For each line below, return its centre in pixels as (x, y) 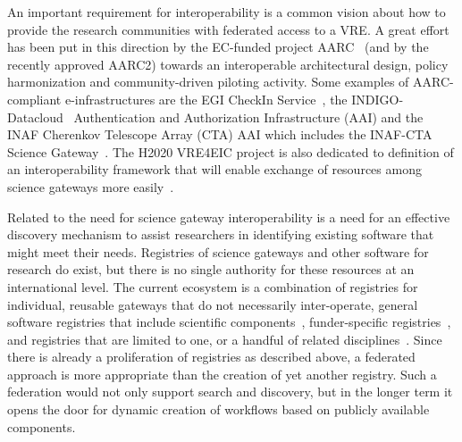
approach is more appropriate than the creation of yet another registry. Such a (222, 374)
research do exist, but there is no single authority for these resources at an (211, 269)
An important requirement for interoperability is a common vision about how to (227, 12)
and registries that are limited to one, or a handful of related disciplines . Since (225, 339)
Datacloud (35, 117)
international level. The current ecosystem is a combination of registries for (213, 286)
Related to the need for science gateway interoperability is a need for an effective (229, 217)
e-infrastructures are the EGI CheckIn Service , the (206, 99)
